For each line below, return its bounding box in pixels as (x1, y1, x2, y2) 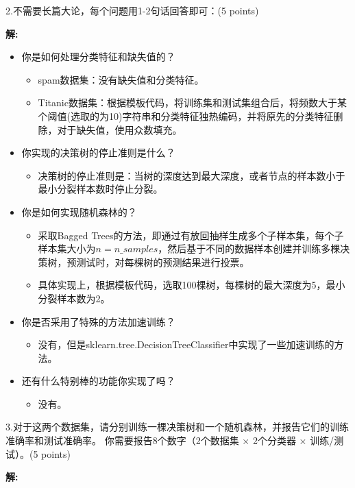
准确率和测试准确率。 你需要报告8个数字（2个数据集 (5, 433, 239, 448)
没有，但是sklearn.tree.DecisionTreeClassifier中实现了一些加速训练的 (38, 337, 334, 352)
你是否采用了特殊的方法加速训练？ (21, 314, 175, 328)
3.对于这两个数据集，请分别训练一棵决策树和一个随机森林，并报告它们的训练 (5, 419, 349, 434)
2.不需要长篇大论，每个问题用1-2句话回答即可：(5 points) (5, 3, 259, 17)
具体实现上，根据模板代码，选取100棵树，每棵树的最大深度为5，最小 (38, 278, 345, 292)
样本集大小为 (38, 241, 96, 256)
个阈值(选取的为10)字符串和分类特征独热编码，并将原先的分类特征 (38, 108, 334, 123)
